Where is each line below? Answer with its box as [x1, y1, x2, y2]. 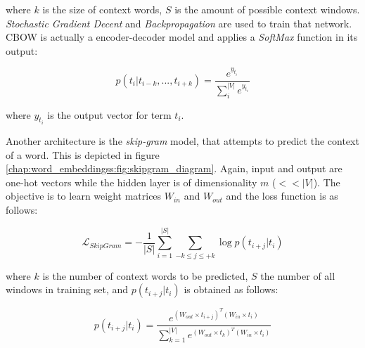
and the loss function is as [226, 188, 338, 203]
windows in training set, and [6, 282, 129, 297]
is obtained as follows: [184, 282, 278, 297]
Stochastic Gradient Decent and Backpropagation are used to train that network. [6, 15, 352, 30]
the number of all [260, 268, 335, 283]
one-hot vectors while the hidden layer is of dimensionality [6, 174, 257, 189]
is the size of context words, [42, 2, 162, 16]
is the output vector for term [47, 107, 172, 122]
